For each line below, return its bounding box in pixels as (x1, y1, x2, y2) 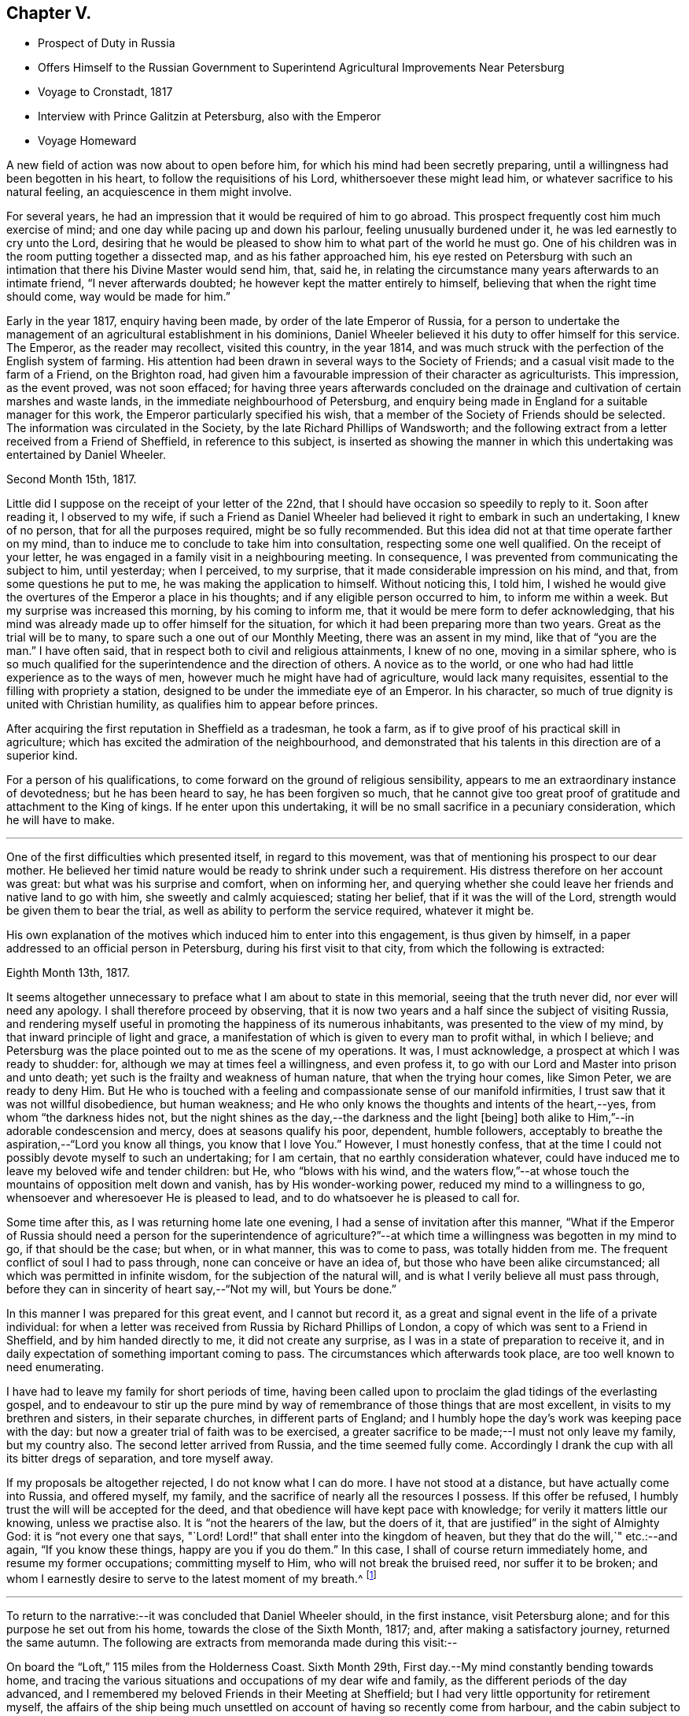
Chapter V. (6, 3, 92, 23)
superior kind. (6, 749, 78, 763)
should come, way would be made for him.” (6, 290, 230, 304)
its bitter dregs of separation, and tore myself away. (6, 1452, 274, 1466)
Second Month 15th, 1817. (6, 472, 137, 486)
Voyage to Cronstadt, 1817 (38, 85, 173, 99)
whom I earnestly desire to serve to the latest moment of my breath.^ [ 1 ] (6, 1570, 377, 1586)
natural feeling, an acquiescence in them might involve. (6, 185, 292, 199)
